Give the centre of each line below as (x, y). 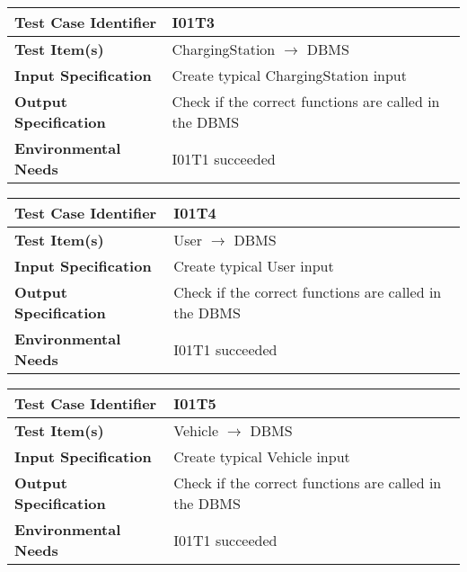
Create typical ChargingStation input (289, 75)
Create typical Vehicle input (262, 456)
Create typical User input (254, 266)
